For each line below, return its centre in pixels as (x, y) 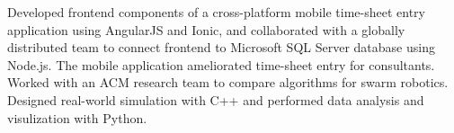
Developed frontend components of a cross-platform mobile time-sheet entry (216, 12)
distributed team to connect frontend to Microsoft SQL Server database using (221, 47)
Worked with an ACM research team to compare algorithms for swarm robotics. (228, 82)
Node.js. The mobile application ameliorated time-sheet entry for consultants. (221, 64)
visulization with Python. (77, 117)
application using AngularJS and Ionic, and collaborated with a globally (206, 29)
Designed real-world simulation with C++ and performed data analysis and (216, 99)
